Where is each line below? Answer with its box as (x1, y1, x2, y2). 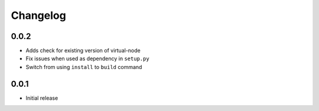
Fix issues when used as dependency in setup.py (25, 55, 150, 62)
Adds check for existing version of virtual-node (25, 47, 141, 54)
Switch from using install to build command (25, 63, 142, 70)
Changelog (11, 9, 66, 22)
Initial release (25, 94, 58, 102)
